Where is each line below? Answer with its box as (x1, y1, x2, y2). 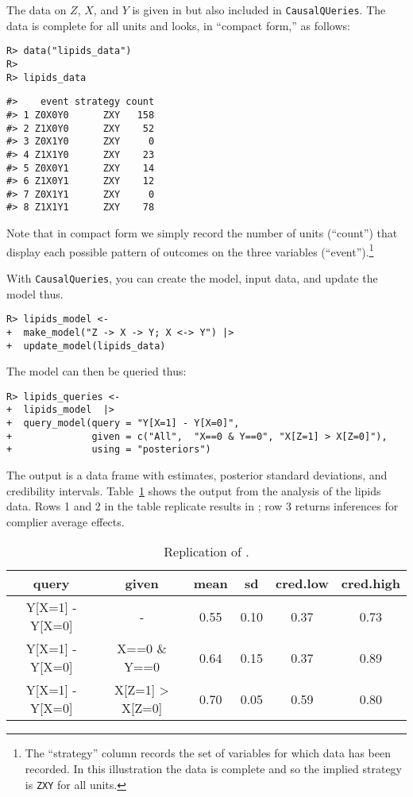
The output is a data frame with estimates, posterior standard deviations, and (6, 467, 388, 483)
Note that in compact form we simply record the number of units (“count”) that (6, 225, 398, 241)
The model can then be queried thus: (6, 363, 187, 379)
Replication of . (164, 542, 249, 561)
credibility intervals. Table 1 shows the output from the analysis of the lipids (6, 482, 381, 499)
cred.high (341, 574, 400, 593)
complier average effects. (6, 513, 125, 529)
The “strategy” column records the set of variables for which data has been (25, 745, 392, 761)
